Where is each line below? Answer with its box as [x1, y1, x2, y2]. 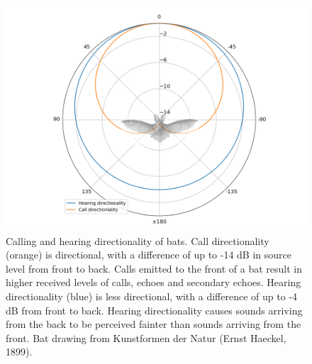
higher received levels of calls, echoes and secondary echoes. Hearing [6, 275, 301, 290]
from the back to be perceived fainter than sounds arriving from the [6, 317, 301, 331]
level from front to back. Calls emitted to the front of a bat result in [6, 261, 302, 275]
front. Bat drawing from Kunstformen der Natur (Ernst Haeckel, [6, 330, 286, 345]
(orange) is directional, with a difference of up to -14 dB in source [6, 247, 291, 262]
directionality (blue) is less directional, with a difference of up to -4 [6, 288, 298, 303]
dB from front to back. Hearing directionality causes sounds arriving [6, 302, 303, 317]
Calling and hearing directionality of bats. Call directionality [6, 233, 269, 248]
